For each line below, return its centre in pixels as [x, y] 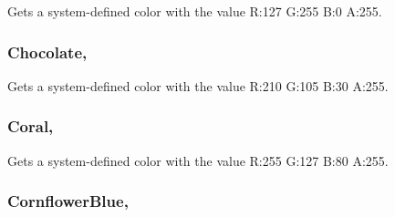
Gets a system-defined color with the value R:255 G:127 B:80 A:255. [198, 160]
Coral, [31, 126]
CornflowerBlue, [68, 201]
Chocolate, [47, 52]
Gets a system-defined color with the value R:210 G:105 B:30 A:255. [198, 85]
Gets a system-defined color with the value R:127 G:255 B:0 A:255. [195, 11]
